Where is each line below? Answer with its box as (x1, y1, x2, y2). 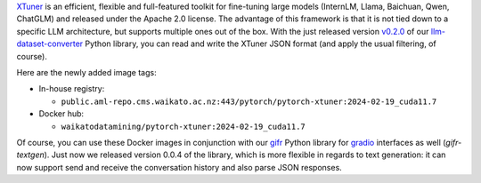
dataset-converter (16, 38, 84, 49)
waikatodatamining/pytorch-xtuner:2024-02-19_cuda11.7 (61, 121, 306, 131)
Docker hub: (38, 108, 85, 119)
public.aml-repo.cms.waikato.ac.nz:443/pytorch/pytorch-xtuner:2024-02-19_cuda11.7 (61, 96, 437, 107)
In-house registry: (38, 84, 105, 94)
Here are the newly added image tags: (16, 67, 157, 77)
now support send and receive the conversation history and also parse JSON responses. (16, 162, 342, 172)
